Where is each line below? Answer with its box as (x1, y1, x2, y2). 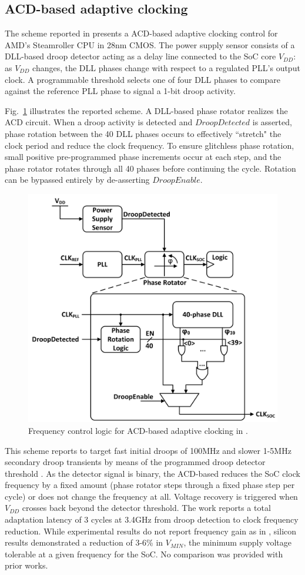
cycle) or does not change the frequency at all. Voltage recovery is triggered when (5, 490, 298, 502)
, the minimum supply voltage (183, 536, 292, 549)
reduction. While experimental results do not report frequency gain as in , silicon (5, 524, 297, 537)
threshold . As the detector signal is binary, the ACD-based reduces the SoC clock (5, 467, 300, 479)
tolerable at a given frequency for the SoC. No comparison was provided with (5, 547, 283, 560)
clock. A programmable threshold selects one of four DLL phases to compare (5, 73, 280, 85)
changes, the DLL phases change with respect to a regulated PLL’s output (32, 61, 300, 73)
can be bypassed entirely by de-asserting (5, 173, 150, 186)
